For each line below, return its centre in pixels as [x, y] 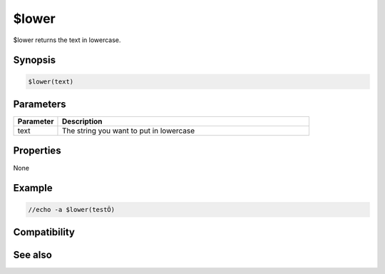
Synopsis [35, 60]
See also [33, 254]
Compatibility [44, 232]
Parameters [40, 104]
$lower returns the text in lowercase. [67, 40]
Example [33, 188]
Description [82, 121]
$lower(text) [51, 81]
